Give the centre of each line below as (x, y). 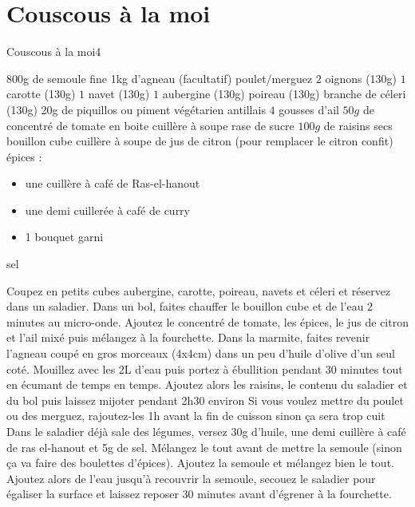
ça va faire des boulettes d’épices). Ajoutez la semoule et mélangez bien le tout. (200, 463)
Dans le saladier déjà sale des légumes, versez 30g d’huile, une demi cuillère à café (206, 431)
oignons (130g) (361, 78)
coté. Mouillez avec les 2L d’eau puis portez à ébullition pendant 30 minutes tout (205, 368)
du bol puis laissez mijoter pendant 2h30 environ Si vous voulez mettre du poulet (205, 400)
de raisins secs (358, 125)
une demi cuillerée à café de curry (108, 210)
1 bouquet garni (64, 237)
